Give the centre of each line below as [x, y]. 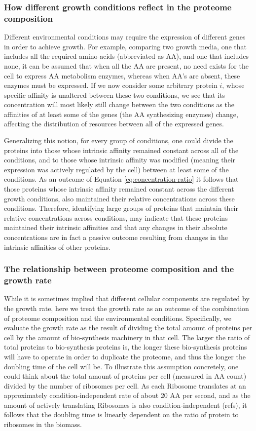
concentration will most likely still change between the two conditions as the [119, 104]
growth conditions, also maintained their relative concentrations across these [119, 198]
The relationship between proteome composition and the [119, 269]
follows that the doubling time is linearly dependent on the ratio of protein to [121, 414]
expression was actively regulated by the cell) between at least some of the [116, 169]
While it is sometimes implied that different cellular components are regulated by [127, 298]
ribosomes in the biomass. [43, 424]
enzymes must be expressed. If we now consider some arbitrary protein [111, 85]
